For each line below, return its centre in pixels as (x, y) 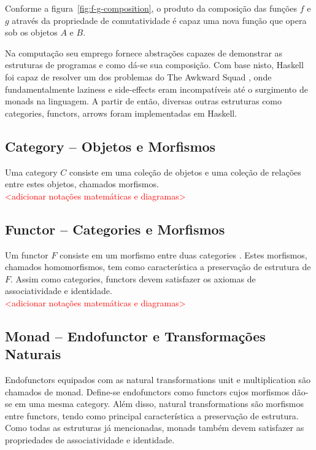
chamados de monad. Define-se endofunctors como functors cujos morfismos (147, 391)
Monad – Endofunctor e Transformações (135, 336)
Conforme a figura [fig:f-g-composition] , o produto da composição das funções (151, 8)
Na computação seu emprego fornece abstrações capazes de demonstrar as (144, 52)
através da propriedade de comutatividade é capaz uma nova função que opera (159, 20)
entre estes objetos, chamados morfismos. (82, 184)
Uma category (31, 172)
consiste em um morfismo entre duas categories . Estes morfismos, (183, 254)
